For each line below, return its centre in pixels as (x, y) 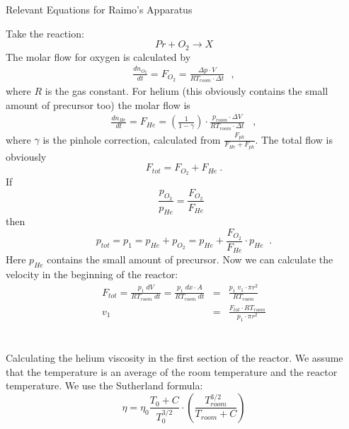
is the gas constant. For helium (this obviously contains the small (187, 90)
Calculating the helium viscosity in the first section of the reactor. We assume (174, 358)
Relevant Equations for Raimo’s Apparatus (99, 9)
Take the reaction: (45, 33)
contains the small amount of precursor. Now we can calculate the (190, 259)
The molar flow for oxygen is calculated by (98, 56)
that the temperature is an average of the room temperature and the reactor (172, 371)
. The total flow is (294, 139)
